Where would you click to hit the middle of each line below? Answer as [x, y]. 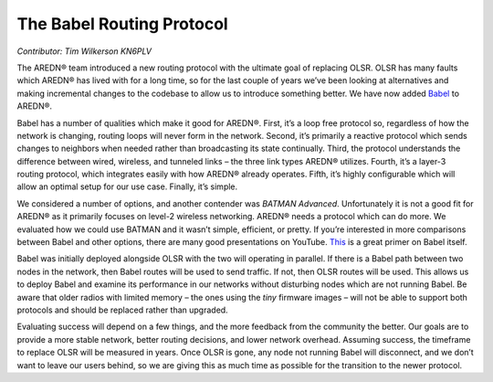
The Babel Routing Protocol [122, 24]
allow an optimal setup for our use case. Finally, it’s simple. [127, 186]
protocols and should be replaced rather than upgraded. [122, 310]
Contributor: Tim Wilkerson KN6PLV [84, 51]
